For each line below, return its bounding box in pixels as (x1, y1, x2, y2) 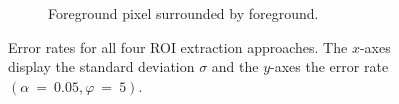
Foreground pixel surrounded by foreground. (48, 3, 319, 23)
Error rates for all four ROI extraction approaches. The (8, 36, 348, 57)
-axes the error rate (270, 56, 389, 77)
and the (211, 56, 259, 77)
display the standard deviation (8, 56, 195, 77)
